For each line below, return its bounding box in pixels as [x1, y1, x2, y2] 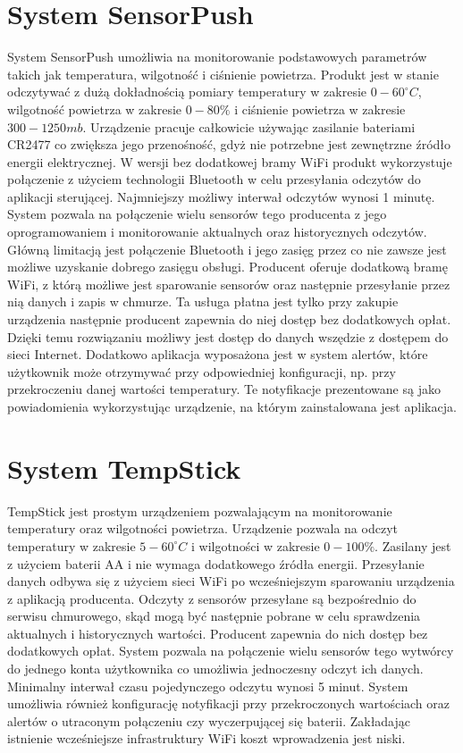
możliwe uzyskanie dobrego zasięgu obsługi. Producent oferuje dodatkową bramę [7, 257, 448, 276]
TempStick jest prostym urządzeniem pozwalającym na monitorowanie [7, 501, 392, 520]
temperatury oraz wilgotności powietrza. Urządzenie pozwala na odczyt [7, 519, 398, 538]
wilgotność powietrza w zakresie [7, 99, 182, 118]
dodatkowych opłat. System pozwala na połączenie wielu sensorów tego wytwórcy [7, 641, 454, 660]
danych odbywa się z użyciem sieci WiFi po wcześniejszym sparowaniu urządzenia [7, 572, 455, 590]
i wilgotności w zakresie [190, 536, 320, 555]
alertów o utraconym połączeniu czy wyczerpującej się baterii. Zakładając [7, 711, 411, 730]
